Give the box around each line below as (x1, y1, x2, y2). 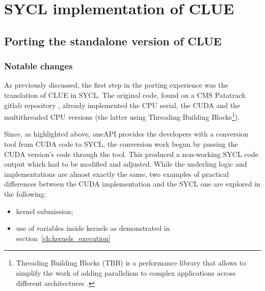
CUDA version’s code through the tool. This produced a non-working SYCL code (4, 148, 258, 159)
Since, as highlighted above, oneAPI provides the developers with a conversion (4, 128, 249, 139)
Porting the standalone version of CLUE (4, 33, 222, 48)
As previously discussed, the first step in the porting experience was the (4, 80, 228, 90)
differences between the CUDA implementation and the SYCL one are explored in (4, 178, 260, 189)
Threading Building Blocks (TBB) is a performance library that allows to (16, 257, 246, 268)
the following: (4, 188, 46, 199)
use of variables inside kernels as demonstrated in (16, 223, 170, 233)
